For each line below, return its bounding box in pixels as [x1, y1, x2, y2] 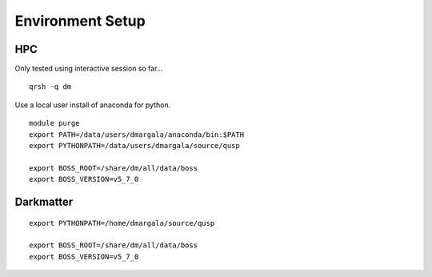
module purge [29, 118, 80, 128]
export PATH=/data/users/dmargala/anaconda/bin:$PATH [29, 130, 244, 139]
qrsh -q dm [29, 82, 72, 91]
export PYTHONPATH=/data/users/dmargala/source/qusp [29, 141, 240, 151]
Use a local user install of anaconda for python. [14, 100, 171, 110]
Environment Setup [14, 12, 146, 30]
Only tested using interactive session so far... [14, 64, 163, 74]
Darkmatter [14, 195, 74, 208]
